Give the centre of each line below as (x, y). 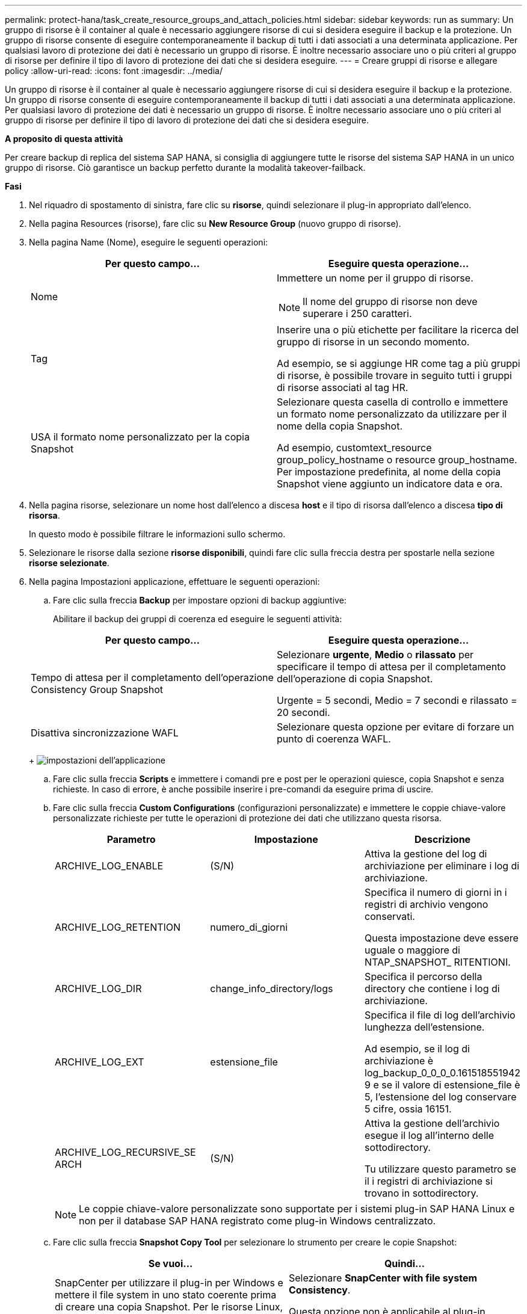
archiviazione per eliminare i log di (442, 866)
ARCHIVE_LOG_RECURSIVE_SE (125, 1152)
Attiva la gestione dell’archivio (432, 1123)
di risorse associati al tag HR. (343, 387)
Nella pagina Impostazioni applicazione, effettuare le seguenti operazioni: (174, 581)
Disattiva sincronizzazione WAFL (105, 733)
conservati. (390, 916)
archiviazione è (399, 1061)
